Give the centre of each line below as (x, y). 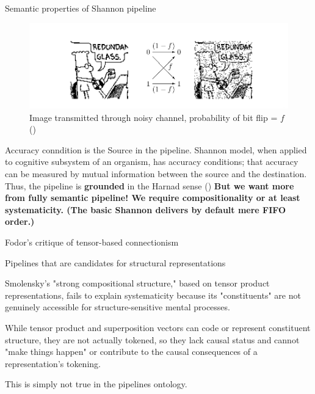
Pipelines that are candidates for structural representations (115, 262)
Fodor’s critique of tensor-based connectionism (92, 242)
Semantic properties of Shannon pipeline (81, 8)
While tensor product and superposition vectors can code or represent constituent (158, 327)
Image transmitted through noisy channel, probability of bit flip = (154, 117)
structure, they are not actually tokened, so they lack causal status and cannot (152, 339)
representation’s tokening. (53, 363)
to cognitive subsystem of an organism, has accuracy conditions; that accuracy (152, 162)
